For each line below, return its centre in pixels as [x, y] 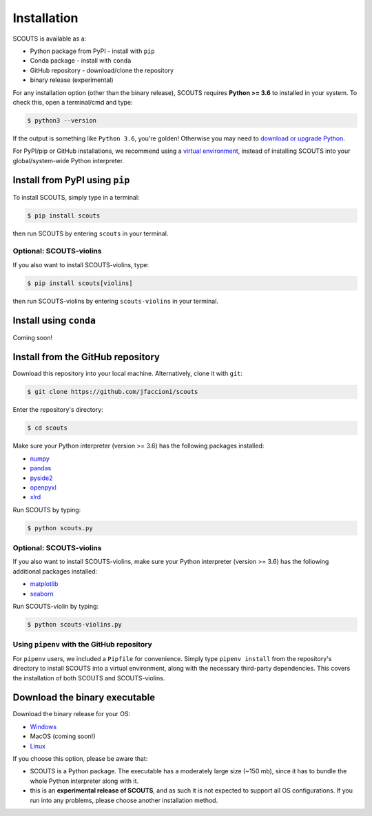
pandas [41, 468]
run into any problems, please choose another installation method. [124, 800]
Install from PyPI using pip [71, 180]
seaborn [42, 594]
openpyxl [43, 487]
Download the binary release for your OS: [72, 714]
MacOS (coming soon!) [63, 736]
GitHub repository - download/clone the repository [102, 70]
